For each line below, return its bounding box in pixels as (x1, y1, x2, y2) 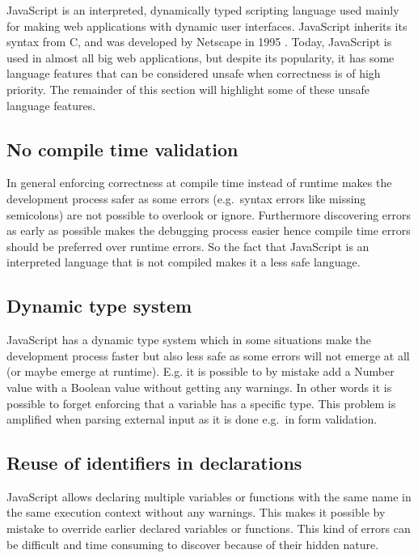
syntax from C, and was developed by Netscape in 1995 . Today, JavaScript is (6, 33, 392, 50)
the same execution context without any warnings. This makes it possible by (6, 504, 386, 521)
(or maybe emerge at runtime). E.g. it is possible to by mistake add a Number (6, 363, 395, 380)
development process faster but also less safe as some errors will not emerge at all (6, 347, 410, 364)
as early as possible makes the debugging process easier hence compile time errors (6, 222, 411, 239)
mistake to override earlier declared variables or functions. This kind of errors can (6, 520, 411, 537)
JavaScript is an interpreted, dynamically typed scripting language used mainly (6, 2, 399, 18)
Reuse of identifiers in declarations (6, 450, 302, 475)
